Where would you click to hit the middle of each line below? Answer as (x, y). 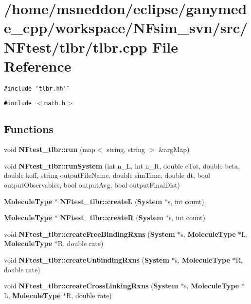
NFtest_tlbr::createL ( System (111, 201)
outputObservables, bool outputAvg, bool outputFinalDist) (92, 184)
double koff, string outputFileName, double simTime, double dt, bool (107, 175)
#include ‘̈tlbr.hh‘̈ (35, 88)
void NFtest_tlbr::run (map (50, 149)
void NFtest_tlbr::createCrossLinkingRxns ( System (91, 286)
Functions (29, 129)
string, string (126, 149)
